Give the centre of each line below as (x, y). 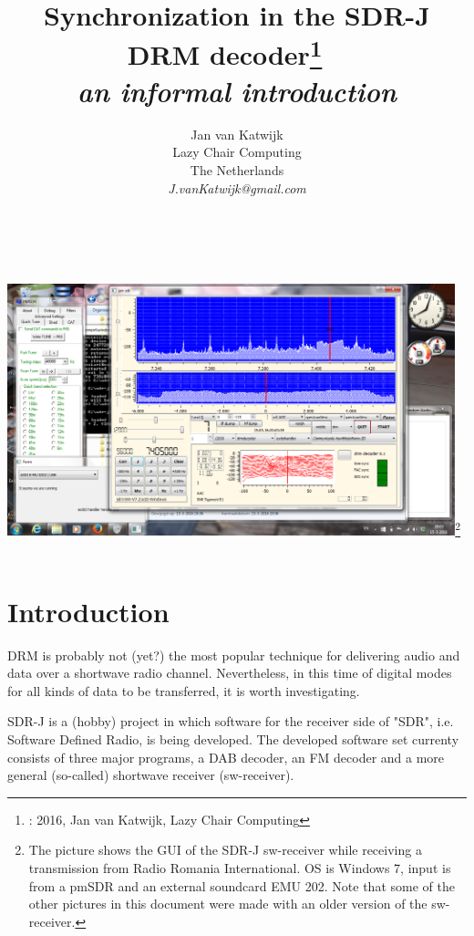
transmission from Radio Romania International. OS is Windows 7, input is (240, 867)
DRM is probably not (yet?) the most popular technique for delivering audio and (234, 655)
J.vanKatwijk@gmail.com (237, 187)
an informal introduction (237, 90)
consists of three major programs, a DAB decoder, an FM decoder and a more (226, 757)
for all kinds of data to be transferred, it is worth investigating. (184, 690)
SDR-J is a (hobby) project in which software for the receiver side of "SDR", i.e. (231, 721)
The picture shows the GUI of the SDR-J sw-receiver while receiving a (225, 850)
